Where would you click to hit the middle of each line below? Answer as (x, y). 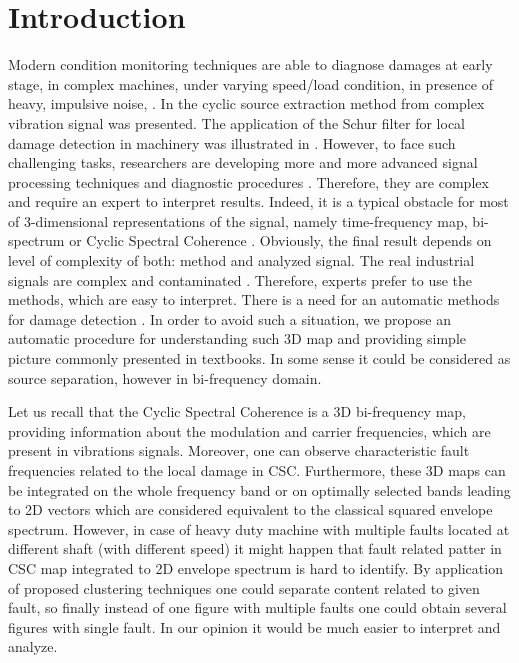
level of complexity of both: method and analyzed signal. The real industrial (241, 260)
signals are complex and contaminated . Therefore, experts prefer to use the (240, 279)
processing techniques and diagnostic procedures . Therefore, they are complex (248, 181)
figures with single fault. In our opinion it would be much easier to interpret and (254, 626)
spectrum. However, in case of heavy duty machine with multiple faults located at (259, 528)
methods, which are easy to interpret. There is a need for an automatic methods (254, 299)
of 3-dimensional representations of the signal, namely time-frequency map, (238, 220)
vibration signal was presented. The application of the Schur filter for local (237, 122)
